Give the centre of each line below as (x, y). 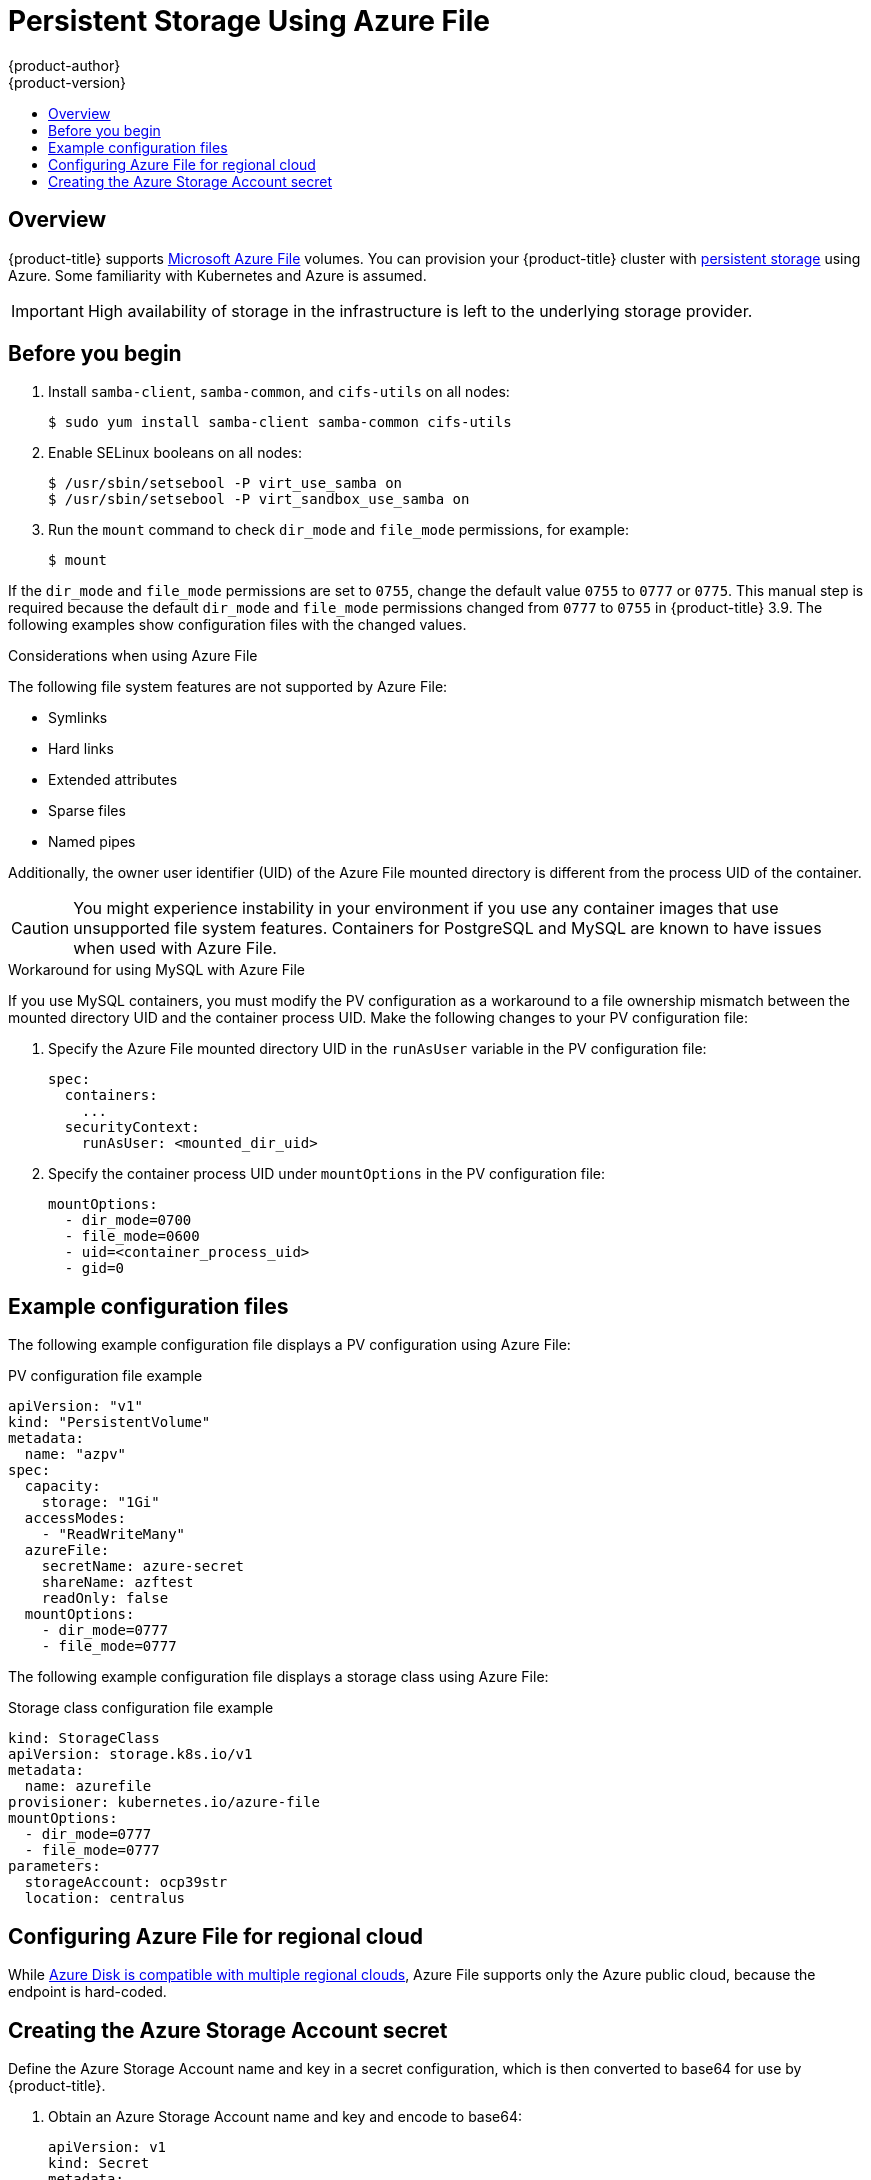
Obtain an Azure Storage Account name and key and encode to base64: (285, 2116)
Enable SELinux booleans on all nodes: (175, 453)
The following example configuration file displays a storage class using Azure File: (278, 1677)
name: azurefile (88, 1786)
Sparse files (87, 811)
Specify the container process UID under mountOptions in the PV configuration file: (327, 1174)
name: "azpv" (75, 1454)
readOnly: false (105, 1598)
